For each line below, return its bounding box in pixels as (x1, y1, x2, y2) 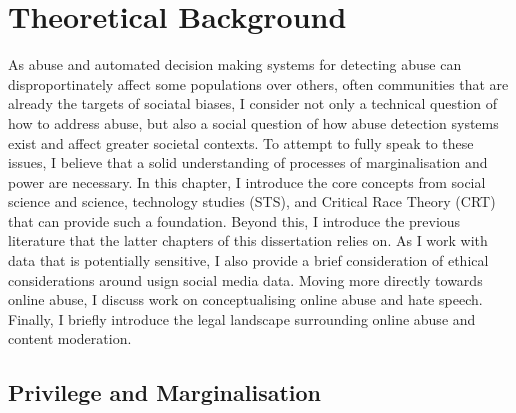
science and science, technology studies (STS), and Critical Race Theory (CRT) (8, 191, 496, 212)
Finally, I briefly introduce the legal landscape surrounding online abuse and (8, 308, 476, 329)
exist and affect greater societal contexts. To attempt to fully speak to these (8, 132, 474, 153)
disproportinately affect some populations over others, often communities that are (8, 73, 509, 94)
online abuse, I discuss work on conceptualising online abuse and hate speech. (8, 289, 483, 310)
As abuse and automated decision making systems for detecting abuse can (8, 54, 462, 75)
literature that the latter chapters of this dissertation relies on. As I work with (8, 230, 488, 251)
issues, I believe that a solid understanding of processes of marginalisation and (8, 152, 488, 173)
